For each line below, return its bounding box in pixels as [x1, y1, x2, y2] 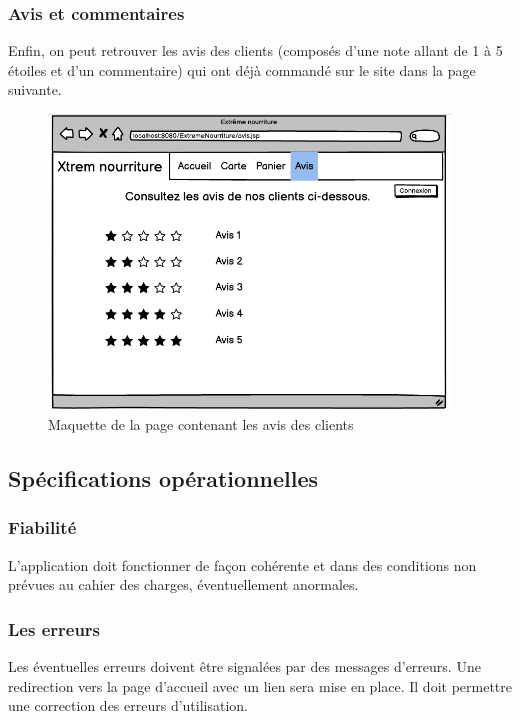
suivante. [8, 79, 62, 100]
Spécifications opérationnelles [8, 462, 319, 493]
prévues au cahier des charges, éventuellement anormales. [8, 574, 359, 595]
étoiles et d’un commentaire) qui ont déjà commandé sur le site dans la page [8, 59, 476, 80]
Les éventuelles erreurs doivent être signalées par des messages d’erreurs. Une [8, 655, 481, 676]
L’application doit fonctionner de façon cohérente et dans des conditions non [8, 554, 477, 575]
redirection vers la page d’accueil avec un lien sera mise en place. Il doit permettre [8, 675, 513, 696]
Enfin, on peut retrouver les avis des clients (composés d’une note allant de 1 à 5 [8, 40, 503, 61]
